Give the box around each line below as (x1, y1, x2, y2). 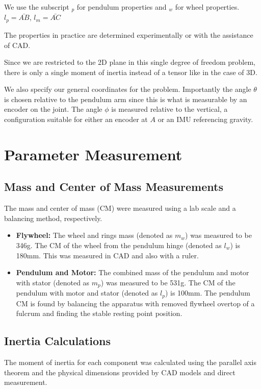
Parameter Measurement (4, 143, 182, 164)
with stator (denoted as (16, 277, 90, 287)
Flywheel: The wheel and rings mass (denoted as (16, 230, 173, 240)
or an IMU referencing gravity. (158, 114, 253, 125)
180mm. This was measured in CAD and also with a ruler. (16, 250, 199, 260)
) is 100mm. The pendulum (165, 287, 250, 298)
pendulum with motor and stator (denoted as (16, 287, 158, 298)
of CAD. (4, 39, 31, 50)
